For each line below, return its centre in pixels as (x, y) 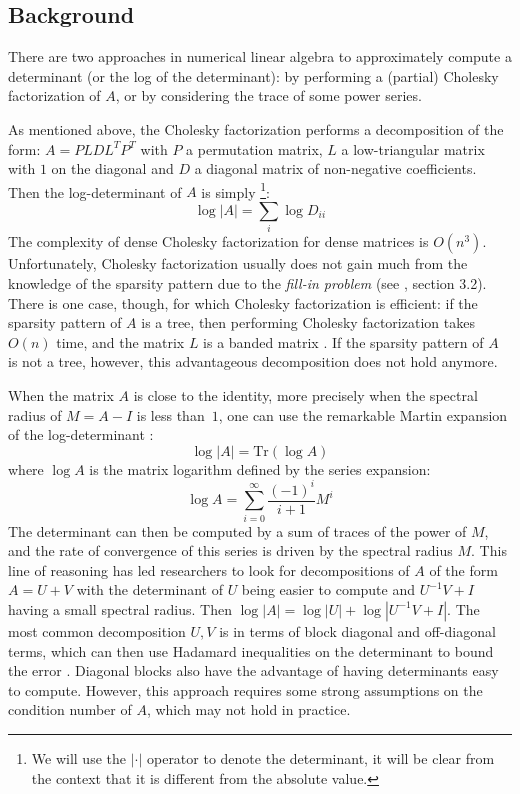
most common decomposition (97, 630)
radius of (35, 414)
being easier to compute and (328, 589)
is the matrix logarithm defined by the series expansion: (260, 468)
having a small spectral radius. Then (120, 608)
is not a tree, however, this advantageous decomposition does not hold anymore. (253, 361)
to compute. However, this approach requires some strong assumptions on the (245, 689)
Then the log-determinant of (95, 191)
